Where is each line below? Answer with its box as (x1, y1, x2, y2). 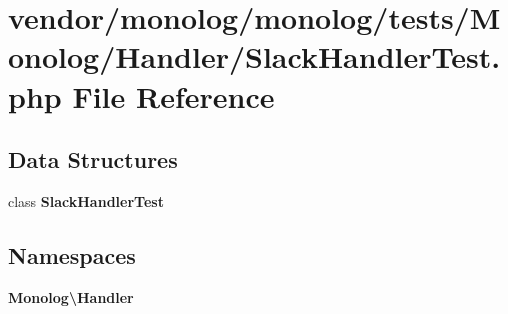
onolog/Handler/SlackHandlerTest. (8, 36, 501, 77)
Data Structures (8, 144, 178, 175)
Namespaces (8, 239, 136, 270)
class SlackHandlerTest (8, 190, 164, 211)
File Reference (72, 75, 275, 116)
